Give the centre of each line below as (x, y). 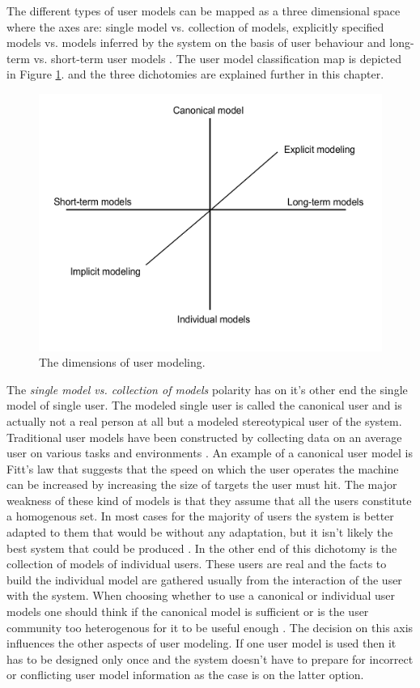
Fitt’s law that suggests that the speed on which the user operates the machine (203, 468)
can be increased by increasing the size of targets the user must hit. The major (202, 484)
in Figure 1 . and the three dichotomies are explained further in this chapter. (195, 74)
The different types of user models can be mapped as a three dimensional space (204, 11)
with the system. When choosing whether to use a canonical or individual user (201, 595)
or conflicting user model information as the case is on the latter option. (185, 675)
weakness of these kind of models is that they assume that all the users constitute (209, 500)
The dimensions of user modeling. (122, 362)
